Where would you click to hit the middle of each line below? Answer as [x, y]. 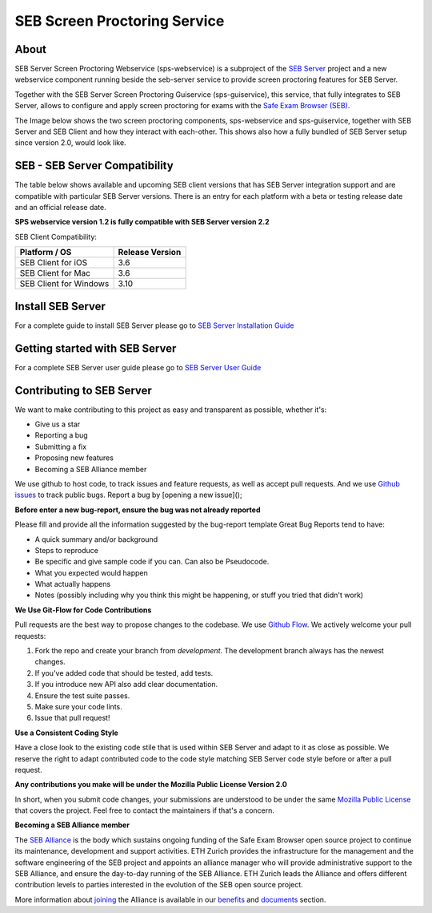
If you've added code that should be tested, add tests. [124, 673]
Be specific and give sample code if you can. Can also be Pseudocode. [152, 562]
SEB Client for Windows [64, 284]
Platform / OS [46, 252]
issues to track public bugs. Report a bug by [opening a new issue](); [129, 495]
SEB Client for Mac [55, 273]
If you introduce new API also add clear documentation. [126, 685]
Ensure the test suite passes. [82, 695]
